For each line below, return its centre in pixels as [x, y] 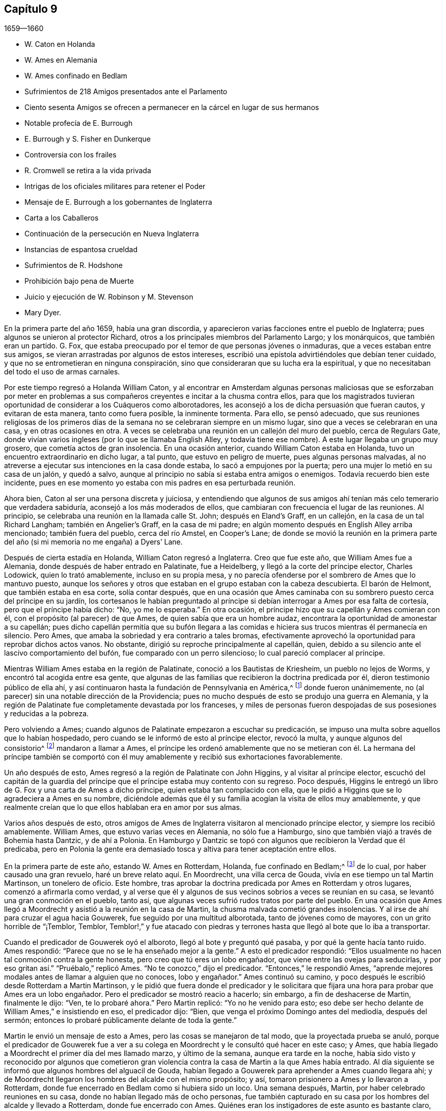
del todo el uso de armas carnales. [62, 372]
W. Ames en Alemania [61, 60]
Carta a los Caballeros [62, 218]
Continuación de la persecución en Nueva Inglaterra [112, 234]
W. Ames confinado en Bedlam [76, 76]
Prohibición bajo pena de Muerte [79, 281]
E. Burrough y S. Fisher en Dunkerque [88, 139]
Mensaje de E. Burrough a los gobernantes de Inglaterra [118, 202]
